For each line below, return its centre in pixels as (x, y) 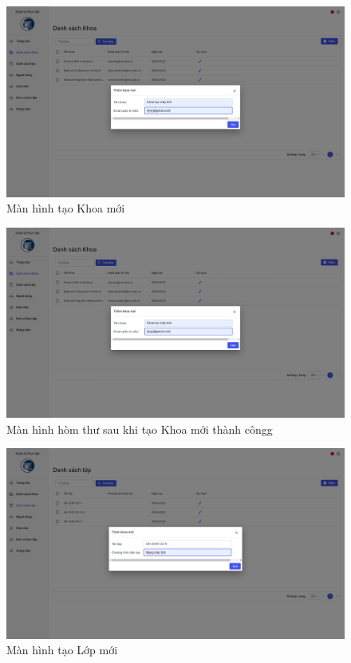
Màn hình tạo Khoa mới (66, 208)
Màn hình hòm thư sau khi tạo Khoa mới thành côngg (140, 429)
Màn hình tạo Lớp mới (62, 650)
